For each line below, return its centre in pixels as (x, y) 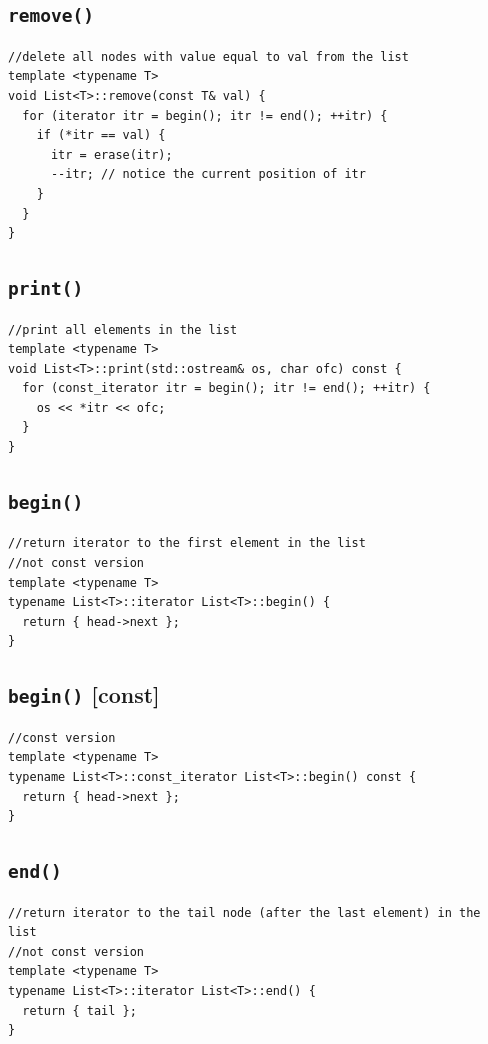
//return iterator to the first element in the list (187, 543)
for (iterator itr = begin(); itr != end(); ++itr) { (205, 115)
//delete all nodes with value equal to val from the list (208, 56)
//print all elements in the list (123, 329)
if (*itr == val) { (101, 135)
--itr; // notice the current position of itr (208, 174)
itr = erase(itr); (111, 154)
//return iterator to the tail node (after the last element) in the (244, 912)
